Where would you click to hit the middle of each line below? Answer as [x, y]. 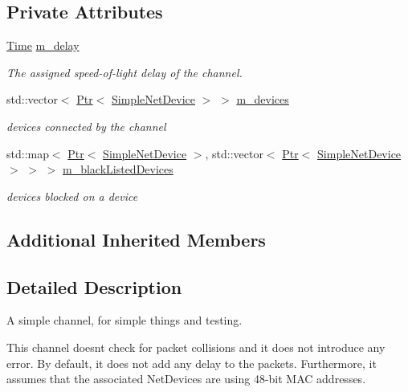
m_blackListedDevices [118, 169]
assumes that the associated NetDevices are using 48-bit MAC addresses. [186, 379]
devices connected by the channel [86, 126]
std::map [28, 153]
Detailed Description [94, 286]
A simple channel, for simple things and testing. [124, 320]
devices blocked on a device [72, 196]
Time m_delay [43, 45]
